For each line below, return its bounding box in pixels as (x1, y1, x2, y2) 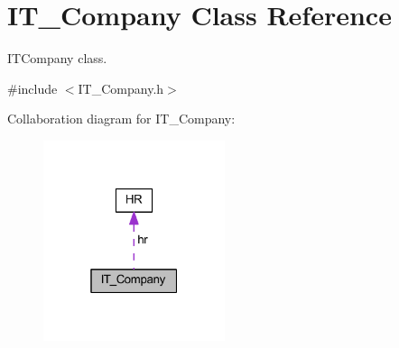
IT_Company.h (78, 78, 164, 97)
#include (7, 78, 58, 97)
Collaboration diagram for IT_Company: (7, 109, 236, 128)
